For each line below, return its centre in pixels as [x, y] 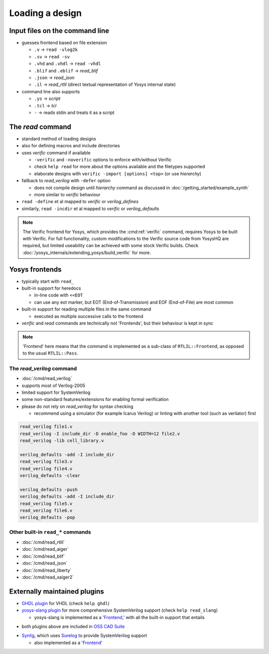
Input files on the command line [59, 31]
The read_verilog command [43, 368]
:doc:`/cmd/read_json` [44, 563]
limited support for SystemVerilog [56, 392]
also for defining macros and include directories [71, 146]
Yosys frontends [35, 269]
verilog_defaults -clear [50, 475]
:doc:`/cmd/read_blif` [43, 556]
